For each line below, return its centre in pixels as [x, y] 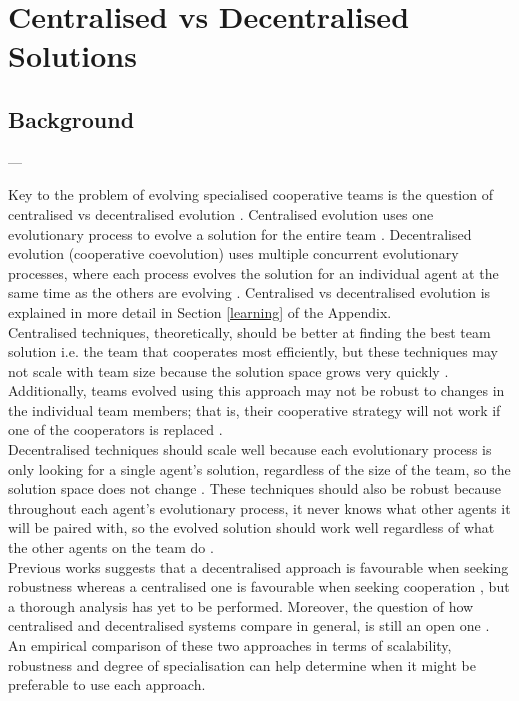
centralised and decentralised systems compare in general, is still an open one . [249, 625]
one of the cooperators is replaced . [115, 429]
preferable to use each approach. [107, 684]
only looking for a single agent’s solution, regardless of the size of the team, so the [259, 468]
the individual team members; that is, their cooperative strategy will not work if [254, 409]
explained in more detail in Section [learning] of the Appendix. [200, 311]
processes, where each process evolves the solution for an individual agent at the [253, 272]
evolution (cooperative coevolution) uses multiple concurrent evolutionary [233, 253]
